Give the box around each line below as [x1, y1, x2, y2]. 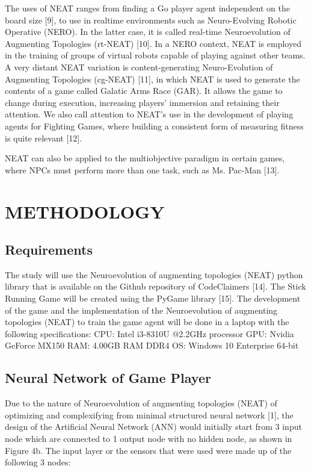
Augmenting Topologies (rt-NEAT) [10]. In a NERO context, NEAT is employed [5, 37, 301, 49]
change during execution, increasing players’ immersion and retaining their [5, 96, 280, 108]
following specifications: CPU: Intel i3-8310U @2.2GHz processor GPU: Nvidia [5, 327, 294, 340]
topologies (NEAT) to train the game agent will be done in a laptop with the [5, 315, 289, 328]
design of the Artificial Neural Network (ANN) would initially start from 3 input [5, 420, 302, 433]
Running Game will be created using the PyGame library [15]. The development [5, 292, 301, 305]
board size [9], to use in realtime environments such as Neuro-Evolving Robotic [5, 13, 297, 26]
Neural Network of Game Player [5, 368, 211, 387]
